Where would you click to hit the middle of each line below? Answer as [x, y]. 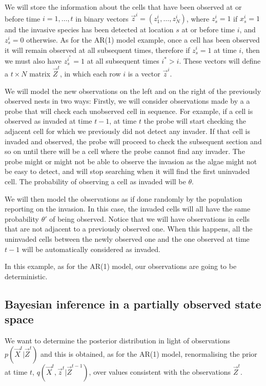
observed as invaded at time [48, 121]
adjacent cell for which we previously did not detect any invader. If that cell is [127, 131]
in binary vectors [102, 18]
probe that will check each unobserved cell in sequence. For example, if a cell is [129, 111]
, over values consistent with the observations [160, 371]
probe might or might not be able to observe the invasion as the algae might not [131, 161]
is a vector [144, 74]
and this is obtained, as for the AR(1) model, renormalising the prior [149, 353]
